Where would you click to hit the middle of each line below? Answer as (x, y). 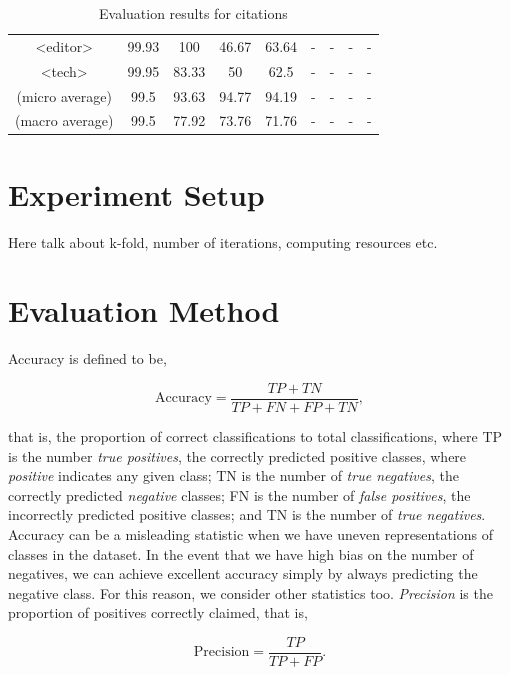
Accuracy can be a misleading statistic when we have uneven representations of (250, 533)
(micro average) (64, 95)
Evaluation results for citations (193, 13)
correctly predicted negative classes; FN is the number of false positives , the (239, 494)
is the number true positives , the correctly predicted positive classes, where (237, 455)
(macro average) (64, 120)
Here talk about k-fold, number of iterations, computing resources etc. (223, 241)
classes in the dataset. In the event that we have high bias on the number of (241, 553)
